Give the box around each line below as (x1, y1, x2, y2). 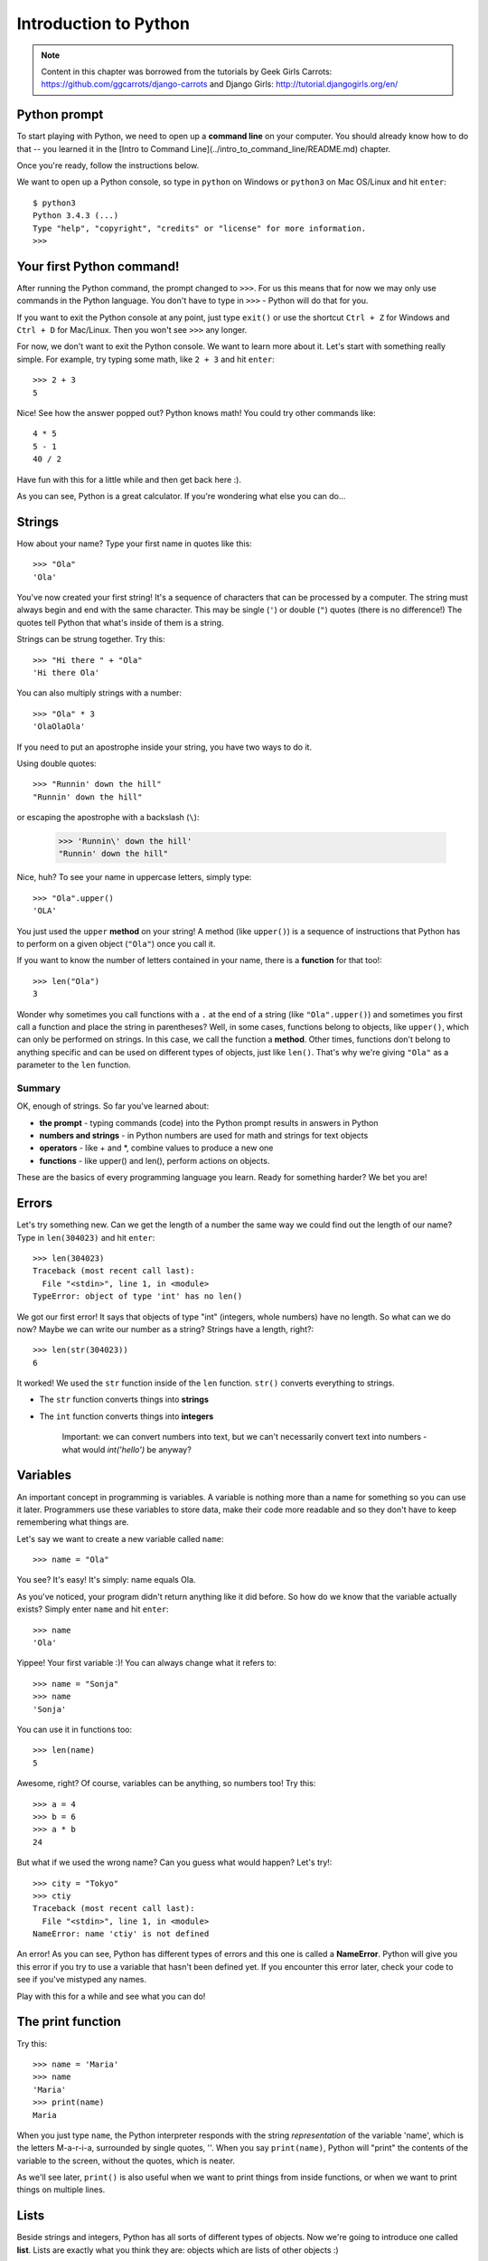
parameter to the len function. (16, 1059, 131, 1071)
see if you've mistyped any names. (16, 1974, 147, 1985)
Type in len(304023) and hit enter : (16, 1232, 155, 1243)
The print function (16, 2014, 122, 2029)
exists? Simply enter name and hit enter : (16, 1604, 169, 1614)
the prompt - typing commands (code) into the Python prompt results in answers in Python (39, 1117, 379, 1128)
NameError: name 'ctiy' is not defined (33, 1929, 210, 1939)
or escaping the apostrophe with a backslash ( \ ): (16, 812, 200, 823)
